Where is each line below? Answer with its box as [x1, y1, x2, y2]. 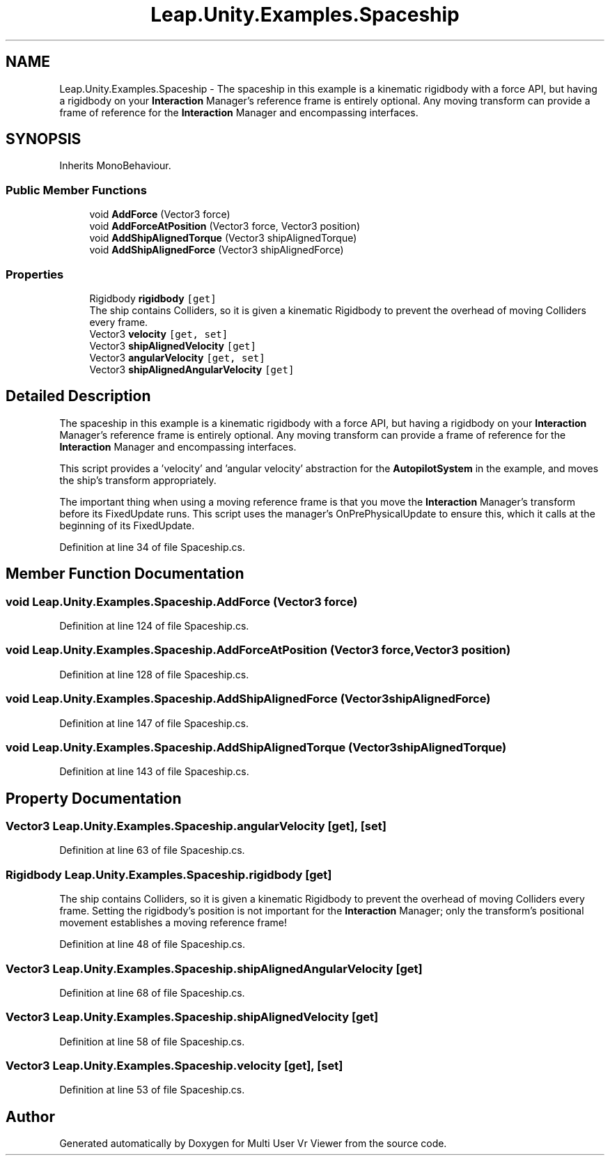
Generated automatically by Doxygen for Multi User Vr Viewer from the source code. [59, 1137, 447, 1150]
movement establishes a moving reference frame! [59, 917, 288, 929]
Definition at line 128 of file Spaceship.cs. [59, 668, 249, 680]
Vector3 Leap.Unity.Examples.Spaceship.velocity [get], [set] [6, 1059, 343, 1073]
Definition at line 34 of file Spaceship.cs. [59, 540, 245, 553]
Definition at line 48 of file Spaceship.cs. [59, 938, 246, 951]
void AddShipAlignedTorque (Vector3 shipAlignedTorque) [89, 232, 357, 244]
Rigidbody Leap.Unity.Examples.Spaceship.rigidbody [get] [6, 867, 332, 882]
